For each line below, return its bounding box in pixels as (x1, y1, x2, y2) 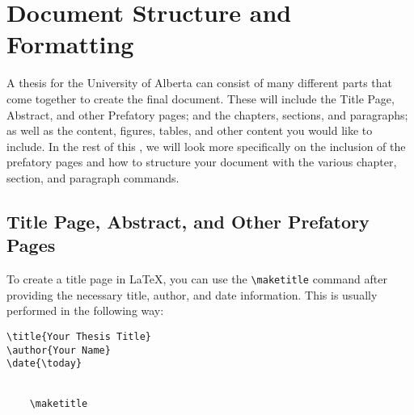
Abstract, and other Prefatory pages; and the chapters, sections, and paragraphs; (6, 106, 408, 123)
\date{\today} (6, 358, 82, 370)
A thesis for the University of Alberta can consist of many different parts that (6, 74, 393, 91)
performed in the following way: (6, 302, 164, 319)
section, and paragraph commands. (6, 169, 180, 186)
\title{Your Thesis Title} (6, 330, 151, 342)
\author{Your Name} (6, 344, 111, 356)
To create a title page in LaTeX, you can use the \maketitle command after (6, 270, 387, 287)
